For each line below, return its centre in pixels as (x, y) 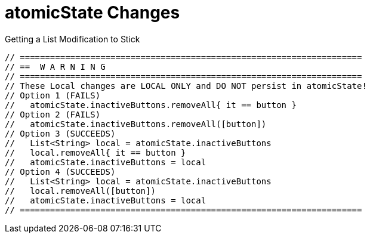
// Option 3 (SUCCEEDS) (60, 133)
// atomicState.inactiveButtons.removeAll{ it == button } (151, 105)
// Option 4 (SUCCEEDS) (60, 171)
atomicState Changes (92, 13)
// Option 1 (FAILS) (53, 95)
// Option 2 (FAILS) (53, 114)
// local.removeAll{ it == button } (95, 152)
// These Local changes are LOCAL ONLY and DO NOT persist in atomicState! (186, 86)
